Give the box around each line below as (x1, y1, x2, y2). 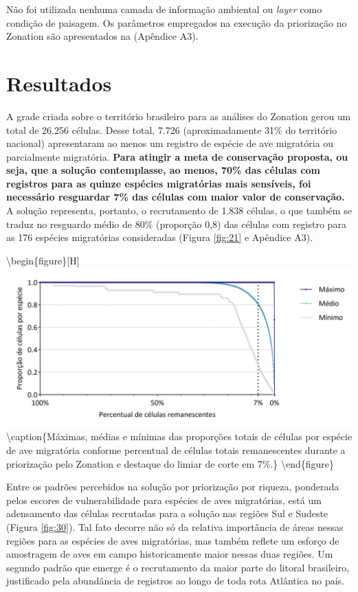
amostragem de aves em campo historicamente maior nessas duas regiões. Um (6, 547, 333, 561)
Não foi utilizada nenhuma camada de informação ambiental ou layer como (6, 2, 322, 16)
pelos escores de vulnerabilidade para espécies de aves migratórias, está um (6, 492, 322, 507)
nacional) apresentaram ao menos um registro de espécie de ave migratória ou (6, 136, 334, 150)
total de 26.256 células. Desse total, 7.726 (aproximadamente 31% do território (6, 122, 337, 137)
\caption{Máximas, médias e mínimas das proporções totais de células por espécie (6, 429, 353, 444)
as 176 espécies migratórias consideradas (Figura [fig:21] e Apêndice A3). (6, 230, 313, 244)
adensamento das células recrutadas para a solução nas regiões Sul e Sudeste (6, 506, 328, 521)
